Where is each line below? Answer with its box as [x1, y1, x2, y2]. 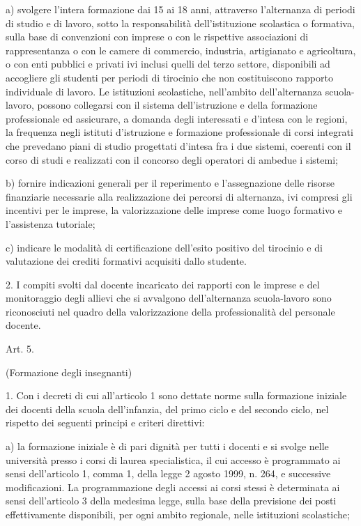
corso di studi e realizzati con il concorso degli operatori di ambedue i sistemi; [6, 152, 338, 167]
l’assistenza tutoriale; [6, 216, 95, 231]
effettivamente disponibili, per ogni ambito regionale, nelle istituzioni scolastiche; [6, 507, 350, 521]
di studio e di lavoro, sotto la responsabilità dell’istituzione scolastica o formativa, [6, 15, 355, 30]
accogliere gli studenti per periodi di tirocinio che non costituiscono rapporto [6, 70, 333, 84]
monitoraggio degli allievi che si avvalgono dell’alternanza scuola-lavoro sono [6, 291, 332, 305]
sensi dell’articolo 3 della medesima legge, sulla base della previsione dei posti [6, 493, 337, 508]
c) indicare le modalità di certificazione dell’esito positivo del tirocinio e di [6, 240, 323, 254]
